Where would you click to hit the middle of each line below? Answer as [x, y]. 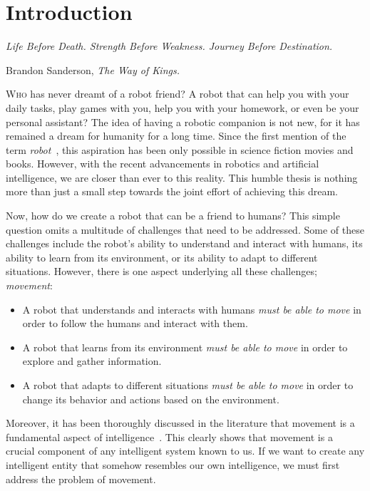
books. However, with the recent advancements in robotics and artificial [163, 164]
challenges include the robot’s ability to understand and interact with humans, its [184, 243]
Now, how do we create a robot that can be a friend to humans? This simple [173, 216]
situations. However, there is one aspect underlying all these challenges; [161, 271]
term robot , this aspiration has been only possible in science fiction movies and [180, 149]
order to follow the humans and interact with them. [135, 323]
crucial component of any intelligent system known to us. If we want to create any [185, 451]
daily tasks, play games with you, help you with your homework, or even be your [183, 107]
